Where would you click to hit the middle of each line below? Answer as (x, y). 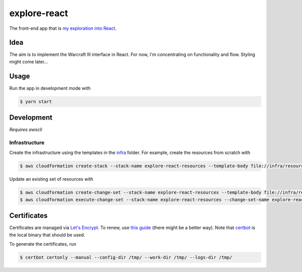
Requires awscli (26, 130)
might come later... (29, 62)
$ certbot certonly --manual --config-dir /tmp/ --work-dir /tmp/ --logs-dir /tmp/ (126, 257)
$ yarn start (36, 101)
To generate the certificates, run (43, 244)
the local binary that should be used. (47, 235)
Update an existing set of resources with (51, 179)
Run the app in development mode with (50, 88)
